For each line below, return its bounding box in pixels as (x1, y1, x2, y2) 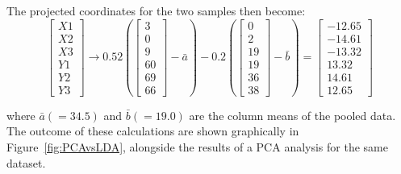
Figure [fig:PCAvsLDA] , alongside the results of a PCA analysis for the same (6, 139, 388, 155)
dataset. (6, 154, 46, 171)
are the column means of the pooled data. (189, 106, 396, 123)
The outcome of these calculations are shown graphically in (6, 122, 299, 139)
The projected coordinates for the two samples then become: (6, 2, 306, 19)
